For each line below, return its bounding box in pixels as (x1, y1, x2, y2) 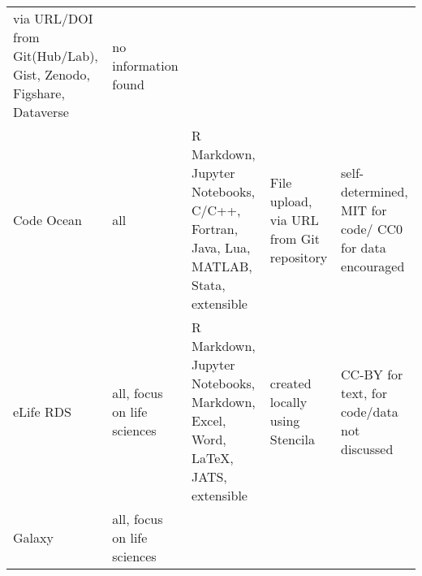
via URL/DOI (13, 9, 93, 28)
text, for (341, 383, 388, 402)
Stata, (191, 275, 226, 294)
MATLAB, (191, 257, 252, 275)
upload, (269, 191, 312, 210)
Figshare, (13, 84, 65, 102)
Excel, (191, 411, 226, 430)
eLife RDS (13, 401, 71, 421)
